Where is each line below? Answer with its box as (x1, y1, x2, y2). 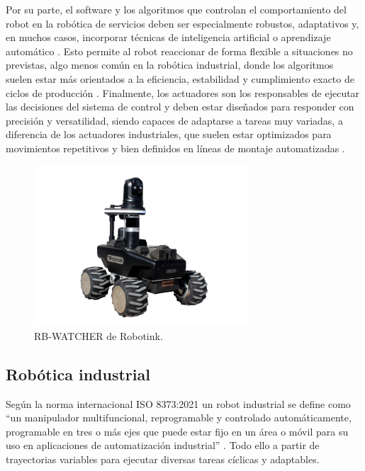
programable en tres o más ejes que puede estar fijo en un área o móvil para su (6, 424, 349, 438)
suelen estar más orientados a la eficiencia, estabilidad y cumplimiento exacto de (6, 71, 354, 86)
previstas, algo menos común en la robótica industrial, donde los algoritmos (6, 57, 334, 72)
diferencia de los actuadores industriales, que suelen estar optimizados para (6, 127, 332, 142)
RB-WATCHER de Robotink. (34, 328, 163, 343)
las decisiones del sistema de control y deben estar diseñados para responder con (6, 99, 354, 114)
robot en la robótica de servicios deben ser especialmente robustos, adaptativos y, (6, 16, 359, 30)
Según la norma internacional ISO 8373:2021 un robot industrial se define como (6, 396, 351, 411)
